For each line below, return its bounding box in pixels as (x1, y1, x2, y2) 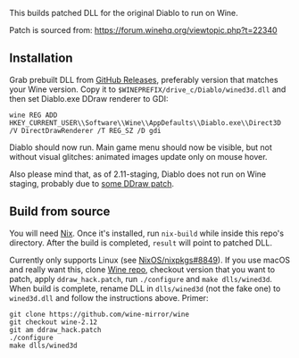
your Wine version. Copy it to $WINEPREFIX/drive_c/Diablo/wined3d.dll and (9, 84, 287, 95)
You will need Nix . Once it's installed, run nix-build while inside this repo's (9, 228, 284, 238)
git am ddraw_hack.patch (9, 325, 102, 334)
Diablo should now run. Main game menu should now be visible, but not (9, 142, 272, 153)
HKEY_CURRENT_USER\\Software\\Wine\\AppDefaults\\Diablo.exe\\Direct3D (9, 118, 281, 128)
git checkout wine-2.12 (9, 317, 98, 327)
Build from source (9, 204, 111, 220)
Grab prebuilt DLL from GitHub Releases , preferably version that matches (9, 74, 278, 85)
